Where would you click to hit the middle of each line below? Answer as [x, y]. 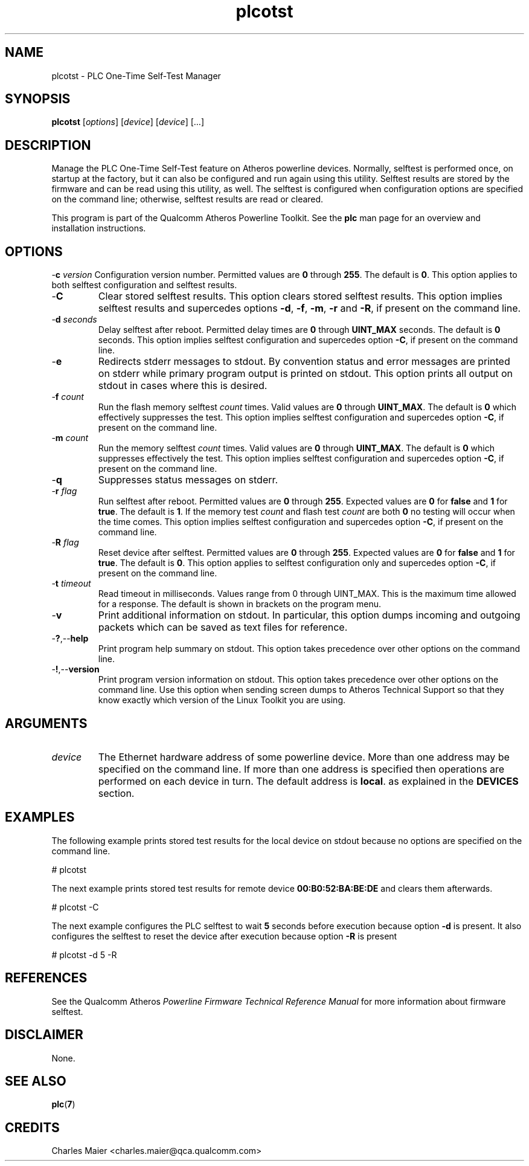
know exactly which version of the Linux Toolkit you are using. [222, 700]
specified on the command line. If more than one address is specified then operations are [301, 769]
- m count [70, 438]
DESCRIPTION [48, 145]
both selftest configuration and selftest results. [144, 285]
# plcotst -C [75, 907]
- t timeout [71, 584]
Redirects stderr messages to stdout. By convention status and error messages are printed [304, 362]
